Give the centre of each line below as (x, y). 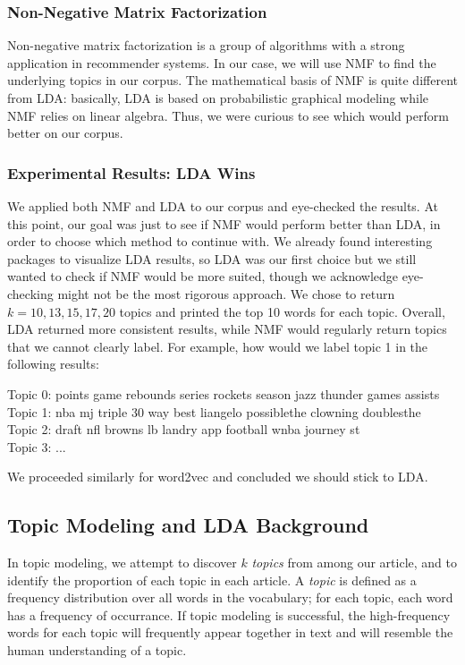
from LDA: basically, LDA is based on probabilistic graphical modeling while (218, 98)
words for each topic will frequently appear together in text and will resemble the (230, 632)
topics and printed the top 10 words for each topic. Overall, (282, 311)
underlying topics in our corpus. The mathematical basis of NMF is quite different (232, 80)
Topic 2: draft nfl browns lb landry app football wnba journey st (184, 429)
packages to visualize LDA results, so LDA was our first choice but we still (212, 258)
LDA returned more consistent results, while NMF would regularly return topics (227, 329)
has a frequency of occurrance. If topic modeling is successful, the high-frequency (229, 614)
